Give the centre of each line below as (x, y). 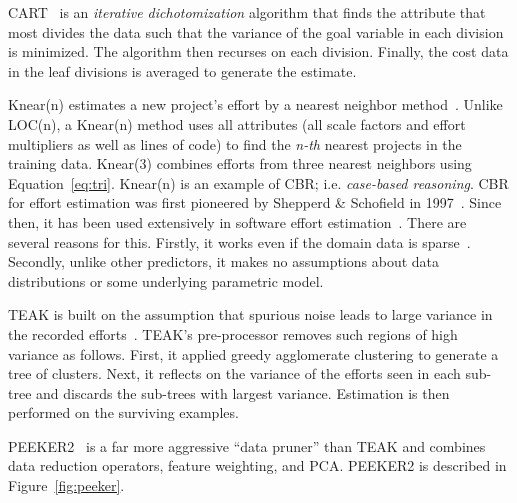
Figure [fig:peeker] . (66, 485)
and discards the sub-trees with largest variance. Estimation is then (243, 392)
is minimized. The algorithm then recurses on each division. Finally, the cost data (258, 51)
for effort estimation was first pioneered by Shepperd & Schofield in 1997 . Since (255, 202)
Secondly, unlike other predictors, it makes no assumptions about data (224, 261)
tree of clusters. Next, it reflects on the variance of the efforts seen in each (234, 373)
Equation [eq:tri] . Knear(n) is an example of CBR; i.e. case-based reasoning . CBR (258, 182)
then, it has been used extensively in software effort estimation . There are (237, 221)
